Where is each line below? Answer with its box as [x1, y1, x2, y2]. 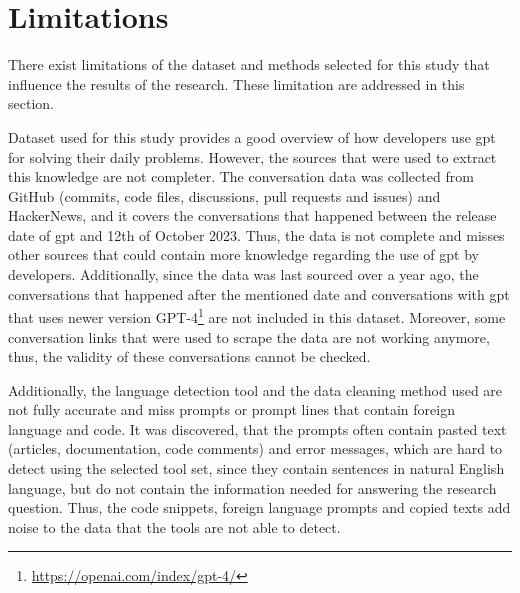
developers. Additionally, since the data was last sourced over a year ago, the [8, 264, 479, 285]
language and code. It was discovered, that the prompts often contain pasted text [8, 418, 507, 439]
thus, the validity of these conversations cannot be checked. [8, 346, 371, 367]
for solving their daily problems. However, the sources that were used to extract [8, 146, 497, 167]
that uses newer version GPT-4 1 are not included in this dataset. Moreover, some [8, 304, 506, 327]
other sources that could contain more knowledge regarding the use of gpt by [8, 244, 479, 265]
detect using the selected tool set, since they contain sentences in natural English [8, 458, 505, 479]
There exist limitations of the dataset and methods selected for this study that [8, 54, 490, 75]
